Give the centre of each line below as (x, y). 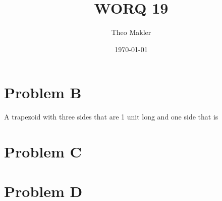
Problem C (43, 152)
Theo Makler (131, 32)
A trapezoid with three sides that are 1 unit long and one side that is (111, 117)
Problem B (43, 92)
